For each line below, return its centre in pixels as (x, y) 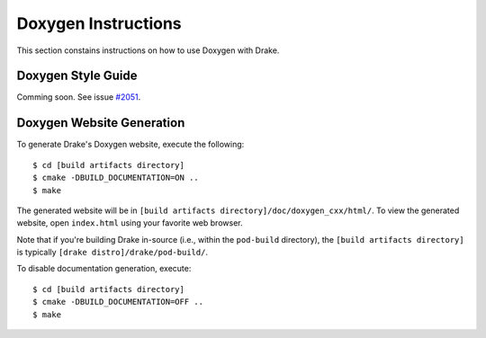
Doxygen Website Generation (101, 123)
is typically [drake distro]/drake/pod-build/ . (112, 253)
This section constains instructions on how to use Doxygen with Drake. (148, 50)
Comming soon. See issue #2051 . (79, 97)
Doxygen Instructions (99, 23)
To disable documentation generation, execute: (104, 269)
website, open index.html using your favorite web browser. (130, 223)
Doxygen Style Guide (77, 76)
